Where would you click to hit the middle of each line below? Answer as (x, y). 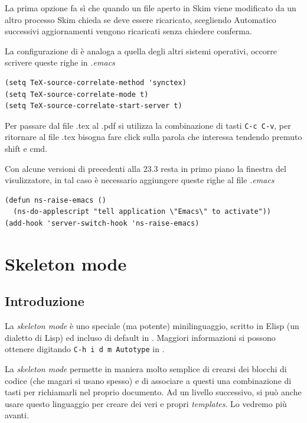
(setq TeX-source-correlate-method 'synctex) (96, 82)
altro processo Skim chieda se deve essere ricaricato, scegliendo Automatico (141, 19)
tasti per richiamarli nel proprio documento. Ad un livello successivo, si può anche (153, 392)
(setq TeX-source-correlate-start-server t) (94, 106)
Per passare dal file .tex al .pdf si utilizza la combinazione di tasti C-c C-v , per (148, 125)
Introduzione (45, 301)
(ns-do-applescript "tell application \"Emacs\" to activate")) (142, 212)
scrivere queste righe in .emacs (60, 62)
